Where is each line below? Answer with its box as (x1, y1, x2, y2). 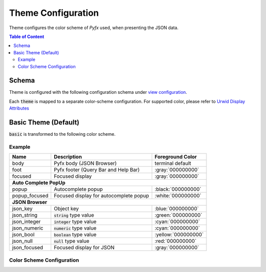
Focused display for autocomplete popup (54, 193, 150, 199)
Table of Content (9, 34, 44, 39)
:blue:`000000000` (154, 205, 199, 212)
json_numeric (12, 225, 44, 232)
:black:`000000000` (154, 186, 201, 193)
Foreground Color (154, 154, 197, 160)
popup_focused (12, 193, 49, 199)
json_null (12, 237, 33, 244)
